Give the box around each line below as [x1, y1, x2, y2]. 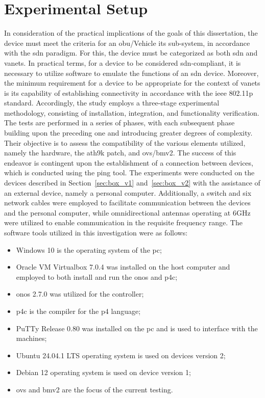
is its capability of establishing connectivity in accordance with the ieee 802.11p [4, 87, 253, 98]
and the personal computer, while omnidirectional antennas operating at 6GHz [4, 207, 251, 218]
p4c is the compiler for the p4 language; [16, 305, 141, 316]
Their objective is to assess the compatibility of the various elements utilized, [4, 137, 246, 148]
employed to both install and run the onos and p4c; [16, 271, 178, 282]
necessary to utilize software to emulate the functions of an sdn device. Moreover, [4, 67, 259, 78]
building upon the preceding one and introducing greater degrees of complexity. [4, 127, 253, 138]
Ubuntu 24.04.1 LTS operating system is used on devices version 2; [16, 350, 226, 360]
